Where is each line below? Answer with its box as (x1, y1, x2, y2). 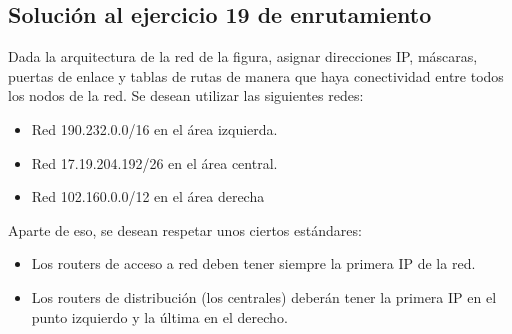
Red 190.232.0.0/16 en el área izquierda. (31, 118, 278, 139)
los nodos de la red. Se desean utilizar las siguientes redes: (8, 85, 364, 106)
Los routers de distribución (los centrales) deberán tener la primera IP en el (31, 286, 497, 307)
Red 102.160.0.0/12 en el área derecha (31, 186, 265, 207)
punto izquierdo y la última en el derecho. (31, 306, 288, 327)
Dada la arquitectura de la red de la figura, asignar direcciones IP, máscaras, (8, 46, 478, 67)
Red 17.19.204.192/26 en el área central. (31, 152, 278, 173)
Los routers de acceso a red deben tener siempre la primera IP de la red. (31, 253, 476, 274)
